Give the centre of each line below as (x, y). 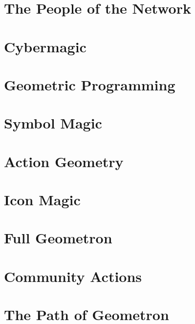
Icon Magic (42, 200)
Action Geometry (64, 161)
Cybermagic (45, 46)
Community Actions (73, 276)
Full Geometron (58, 238)
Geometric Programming (90, 84)
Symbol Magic (53, 123)
